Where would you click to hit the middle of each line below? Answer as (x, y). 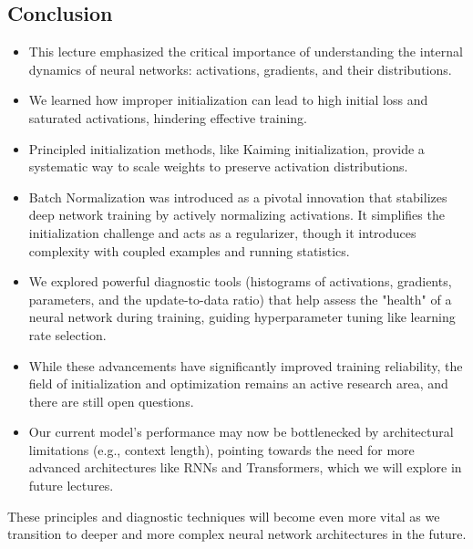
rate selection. (67, 334)
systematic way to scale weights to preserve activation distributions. (218, 166)
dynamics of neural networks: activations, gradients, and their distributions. (240, 69)
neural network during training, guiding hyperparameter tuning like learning (242, 317)
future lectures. (71, 486)
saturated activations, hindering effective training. (168, 117)
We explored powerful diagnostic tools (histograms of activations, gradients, (240, 281)
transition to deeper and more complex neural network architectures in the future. (237, 534)
